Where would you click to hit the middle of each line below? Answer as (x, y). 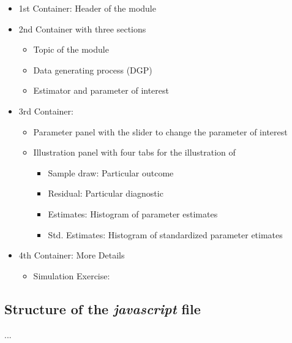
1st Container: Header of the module (87, 8)
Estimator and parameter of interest (101, 90)
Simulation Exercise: (72, 275)
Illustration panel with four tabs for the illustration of (134, 152)
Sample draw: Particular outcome (111, 172)
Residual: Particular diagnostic (106, 193)
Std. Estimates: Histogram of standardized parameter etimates (165, 234)
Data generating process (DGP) (93, 70)
